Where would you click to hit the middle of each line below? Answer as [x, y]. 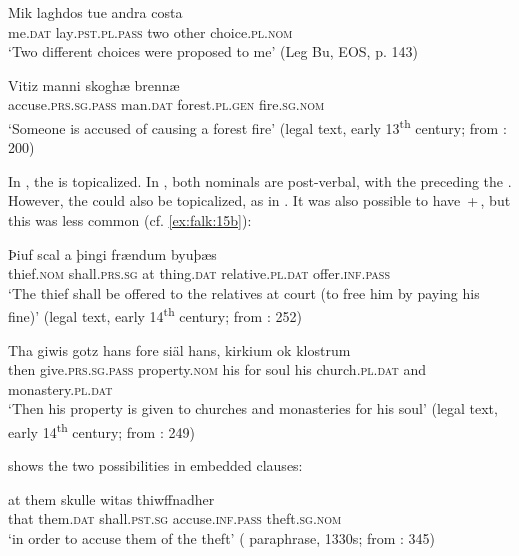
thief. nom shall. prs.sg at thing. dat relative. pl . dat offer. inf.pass [199, 273]
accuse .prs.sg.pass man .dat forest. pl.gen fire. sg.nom [166, 104]
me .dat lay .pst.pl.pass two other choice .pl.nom [150, 31]
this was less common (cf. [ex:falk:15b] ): [130, 220]
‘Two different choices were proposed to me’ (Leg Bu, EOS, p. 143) [213, 51]
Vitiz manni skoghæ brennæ [94, 84]
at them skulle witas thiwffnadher [111, 498]
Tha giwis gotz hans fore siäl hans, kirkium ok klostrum [179, 349]
